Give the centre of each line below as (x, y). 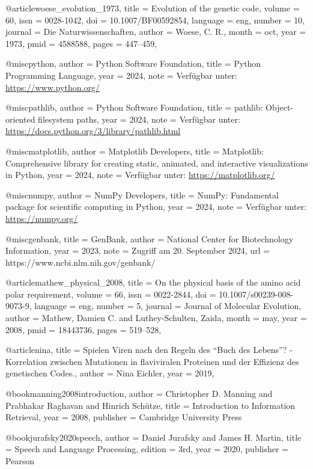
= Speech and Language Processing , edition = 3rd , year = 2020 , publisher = (147, 449)
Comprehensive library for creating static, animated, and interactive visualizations (157, 163)
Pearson (20, 461)
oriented (20, 119)
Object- (280, 107)
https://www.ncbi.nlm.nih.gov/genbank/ (81, 262)
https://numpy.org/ (42, 218)
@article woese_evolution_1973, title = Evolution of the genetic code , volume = (153, 8)
